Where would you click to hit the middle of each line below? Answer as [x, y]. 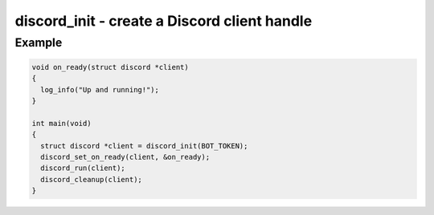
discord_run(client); [83, 168]
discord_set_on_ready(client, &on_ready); [125, 157]
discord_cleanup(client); [91, 179]
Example [39, 43]
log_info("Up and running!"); [100, 89]
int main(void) [61, 123]
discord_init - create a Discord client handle [164, 21]
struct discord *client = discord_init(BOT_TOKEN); [144, 146]
